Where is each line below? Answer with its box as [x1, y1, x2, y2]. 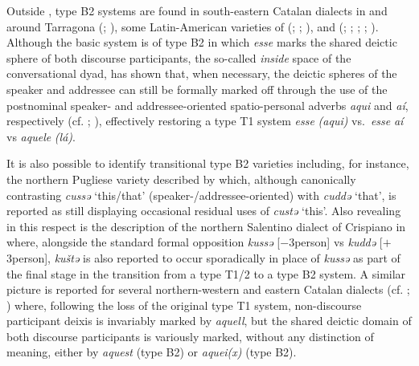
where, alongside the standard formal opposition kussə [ [6, 234, 281, 250]
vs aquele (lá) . [6, 128, 76, 144]
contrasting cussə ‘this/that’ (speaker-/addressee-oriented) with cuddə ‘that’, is [6, 186, 396, 203]
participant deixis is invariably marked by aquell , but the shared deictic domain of [6, 312, 412, 329]
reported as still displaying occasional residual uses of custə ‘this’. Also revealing [6, 202, 401, 219]
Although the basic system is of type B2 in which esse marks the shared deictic [6, 34, 397, 51]
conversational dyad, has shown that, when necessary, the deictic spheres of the [6, 65, 397, 82]
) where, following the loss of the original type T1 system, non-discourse [6, 296, 362, 313]
